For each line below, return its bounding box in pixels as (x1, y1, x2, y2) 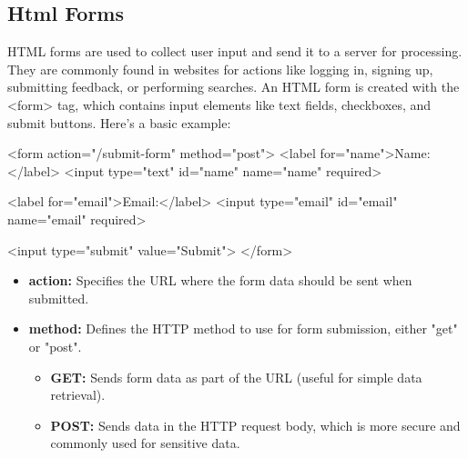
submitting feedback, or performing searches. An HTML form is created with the (7, 77, 460, 96)
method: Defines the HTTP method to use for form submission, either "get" (28, 319, 458, 338)
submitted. (28, 288, 89, 307)
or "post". (28, 336, 82, 355)
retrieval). (50, 385, 106, 404)
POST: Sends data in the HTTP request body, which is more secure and (50, 415, 461, 434)
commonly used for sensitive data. (50, 433, 240, 453)
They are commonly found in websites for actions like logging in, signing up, (7, 59, 433, 78)
